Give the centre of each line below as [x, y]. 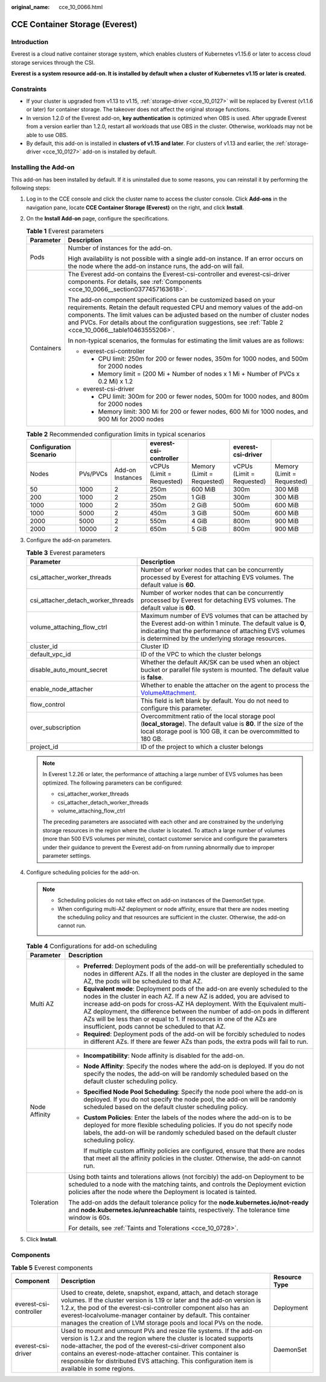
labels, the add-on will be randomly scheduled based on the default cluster [190, 1133]
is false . [152, 678]
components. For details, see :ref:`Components [135, 281]
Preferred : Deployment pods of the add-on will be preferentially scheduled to [194, 966]
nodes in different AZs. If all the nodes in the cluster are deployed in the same [194, 974]
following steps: [31, 188]
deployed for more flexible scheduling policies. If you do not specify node [188, 1125]
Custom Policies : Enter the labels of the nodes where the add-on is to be [187, 1117]
